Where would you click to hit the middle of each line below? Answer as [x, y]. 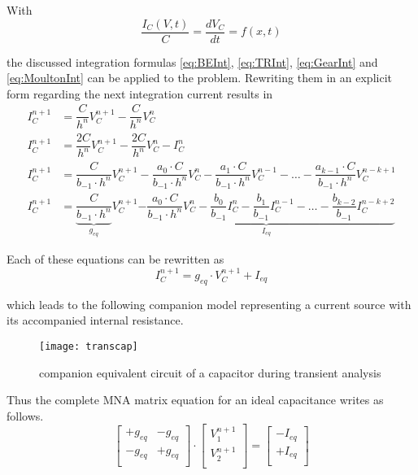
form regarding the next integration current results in [140, 93]
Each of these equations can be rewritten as [115, 259]
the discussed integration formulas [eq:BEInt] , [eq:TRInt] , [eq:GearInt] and [192, 61]
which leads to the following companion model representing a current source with [209, 304]
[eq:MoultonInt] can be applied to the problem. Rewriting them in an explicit [199, 78]
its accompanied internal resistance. [95, 320]
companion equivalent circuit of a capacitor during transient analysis [210, 372]
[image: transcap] [89, 346]
